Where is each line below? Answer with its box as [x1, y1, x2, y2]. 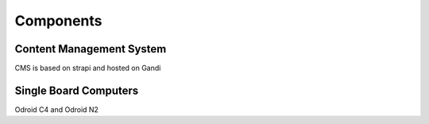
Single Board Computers [14, 83, 139, 97]
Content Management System [14, 42, 167, 56]
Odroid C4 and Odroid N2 [14, 104, 99, 114]
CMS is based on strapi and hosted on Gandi [14, 64, 161, 73]
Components [14, 12, 102, 29]
